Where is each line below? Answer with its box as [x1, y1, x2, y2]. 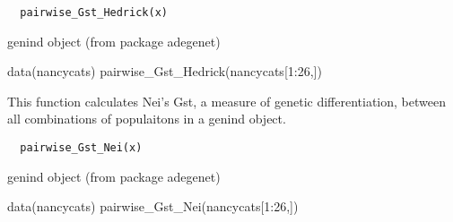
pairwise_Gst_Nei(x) [20, 141, 143, 155]
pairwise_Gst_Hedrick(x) [20, 6, 168, 19]
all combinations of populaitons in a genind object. [7, 109, 286, 128]
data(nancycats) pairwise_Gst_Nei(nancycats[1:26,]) [7, 197, 299, 216]
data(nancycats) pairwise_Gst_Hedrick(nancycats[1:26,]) [7, 62, 322, 81]
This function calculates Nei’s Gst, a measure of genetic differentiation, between [7, 91, 446, 110]
